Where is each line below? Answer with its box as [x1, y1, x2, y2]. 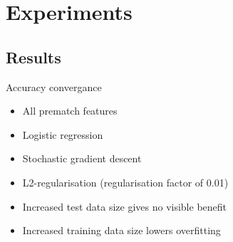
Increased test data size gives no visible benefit [22, 199, 227, 214]
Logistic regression [22, 127, 103, 142]
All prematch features [22, 103, 118, 118]
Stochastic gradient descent [22, 151, 142, 166]
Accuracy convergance [6, 79, 102, 94]
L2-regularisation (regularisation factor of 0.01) [22, 174, 229, 189]
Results [6, 46, 61, 68]
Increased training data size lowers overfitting [22, 223, 221, 238]
